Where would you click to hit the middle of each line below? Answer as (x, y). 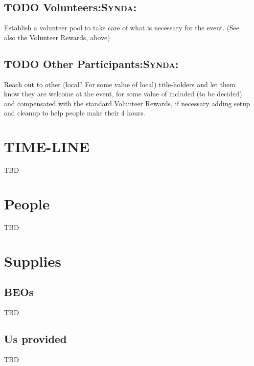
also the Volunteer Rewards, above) (57, 37)
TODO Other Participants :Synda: (91, 63)
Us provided (35, 338)
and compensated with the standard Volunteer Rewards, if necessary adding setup (127, 103)
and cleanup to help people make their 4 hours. (75, 113)
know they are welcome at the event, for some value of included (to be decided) (123, 94)
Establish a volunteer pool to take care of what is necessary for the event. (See (122, 28)
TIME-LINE (47, 147)
